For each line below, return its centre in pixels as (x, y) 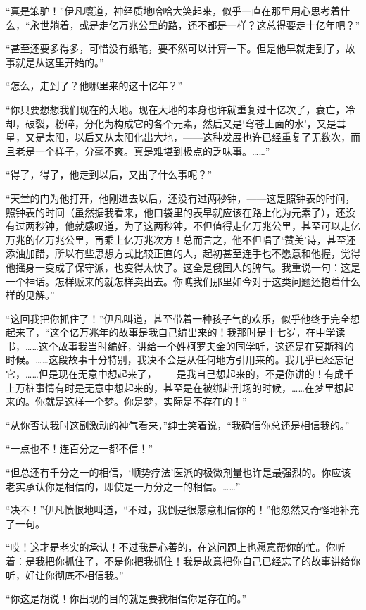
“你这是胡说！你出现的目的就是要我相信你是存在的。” (126, 598)
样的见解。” (30, 295)
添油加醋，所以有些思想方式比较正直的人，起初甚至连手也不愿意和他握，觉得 (183, 253)
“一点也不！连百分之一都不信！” (80, 448)
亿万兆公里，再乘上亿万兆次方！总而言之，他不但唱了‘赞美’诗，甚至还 (195, 239)
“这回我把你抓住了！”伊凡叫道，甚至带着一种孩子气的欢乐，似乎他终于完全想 (183, 318)
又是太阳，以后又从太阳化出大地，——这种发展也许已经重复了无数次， (188, 137)
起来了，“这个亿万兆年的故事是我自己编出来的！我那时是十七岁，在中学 (171, 332)
